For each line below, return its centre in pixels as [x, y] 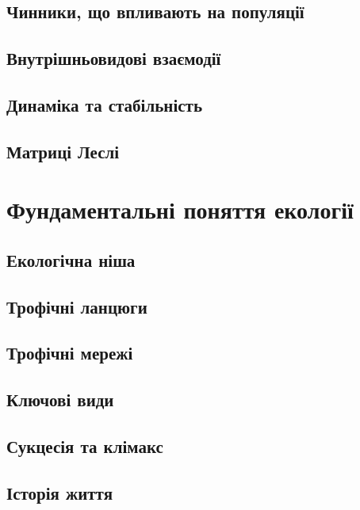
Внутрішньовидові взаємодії [114, 58]
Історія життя [59, 492]
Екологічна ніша [71, 259]
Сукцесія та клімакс [85, 446]
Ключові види [60, 400]
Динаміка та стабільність [105, 104]
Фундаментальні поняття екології [180, 209]
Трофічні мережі [70, 353]
